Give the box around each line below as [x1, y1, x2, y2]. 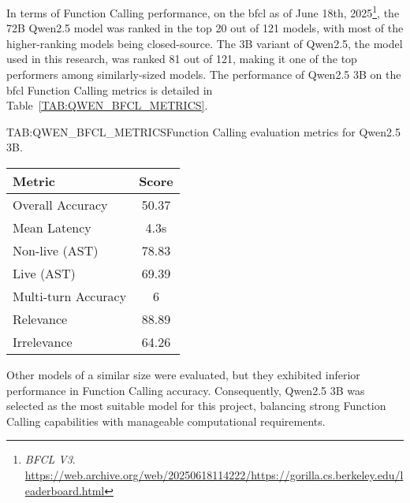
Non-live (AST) [13, 241, 99, 259]
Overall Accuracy [13, 196, 108, 214]
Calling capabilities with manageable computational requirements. [6, 412, 326, 429]
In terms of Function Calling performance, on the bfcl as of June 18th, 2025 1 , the [6, 2, 400, 20]
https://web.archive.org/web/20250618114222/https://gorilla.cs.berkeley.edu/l [24, 466, 404, 483]
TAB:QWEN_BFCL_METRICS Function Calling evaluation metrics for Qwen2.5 [6, 123, 401, 140]
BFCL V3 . [24, 451, 76, 468]
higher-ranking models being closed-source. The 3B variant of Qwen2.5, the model [6, 35, 403, 51]
